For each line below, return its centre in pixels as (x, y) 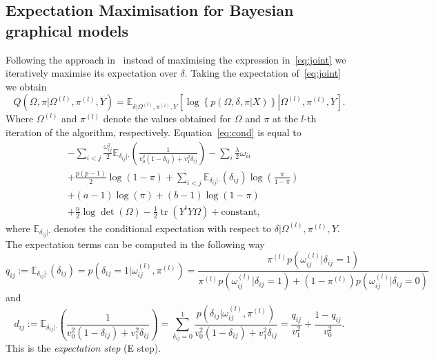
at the (285, 119)
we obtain (26, 86)
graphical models (67, 30)
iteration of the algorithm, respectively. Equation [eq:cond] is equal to (154, 132)
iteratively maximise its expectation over (91, 73)
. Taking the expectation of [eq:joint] (263, 73)
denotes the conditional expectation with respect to (162, 228)
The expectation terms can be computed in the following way (135, 244)
